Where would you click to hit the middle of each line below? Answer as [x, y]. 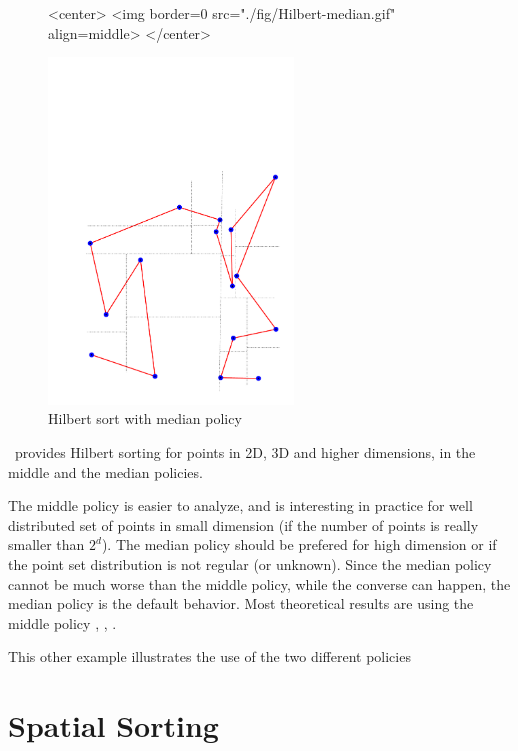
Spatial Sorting [113, 725]
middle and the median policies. [105, 471]
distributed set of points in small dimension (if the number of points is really [243, 524]
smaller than [46, 544]
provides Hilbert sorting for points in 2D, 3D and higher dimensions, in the [245, 451]
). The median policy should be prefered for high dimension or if [299, 544]
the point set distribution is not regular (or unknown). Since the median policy [250, 563]
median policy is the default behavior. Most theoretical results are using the [241, 603]
